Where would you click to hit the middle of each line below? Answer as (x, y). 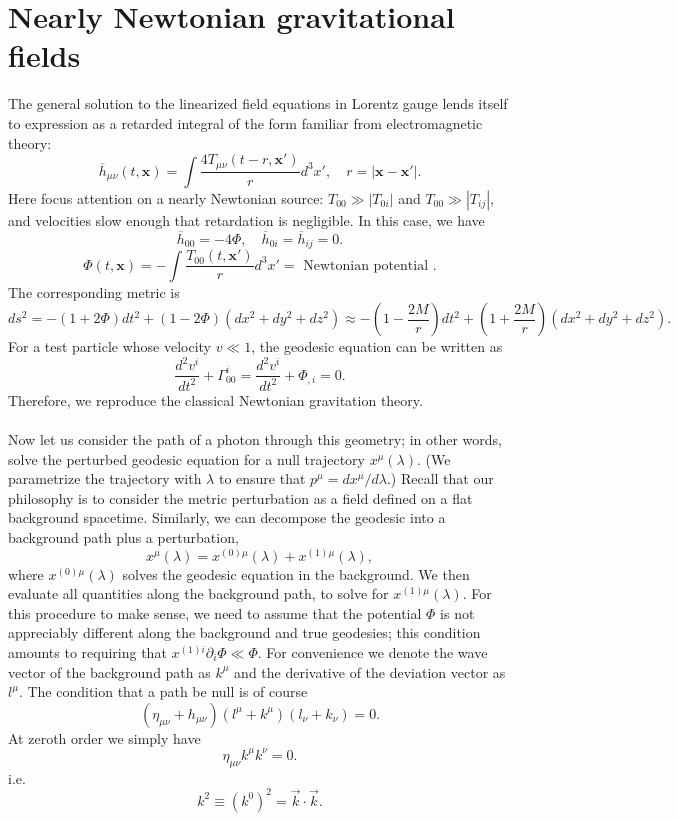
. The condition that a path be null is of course (163, 691)
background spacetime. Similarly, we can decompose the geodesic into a (227, 517)
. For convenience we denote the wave (372, 651)
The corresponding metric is (94, 291)
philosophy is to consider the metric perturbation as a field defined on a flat (240, 497)
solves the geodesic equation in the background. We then (296, 573)
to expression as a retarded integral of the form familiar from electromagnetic (245, 122)
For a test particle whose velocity (110, 346)
